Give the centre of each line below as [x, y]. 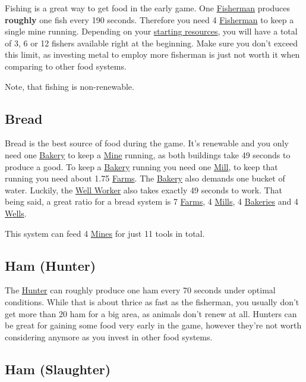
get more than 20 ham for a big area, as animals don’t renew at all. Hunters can [151, 313]
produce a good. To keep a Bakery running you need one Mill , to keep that [141, 166]
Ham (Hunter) [51, 265]
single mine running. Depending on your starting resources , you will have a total [151, 31]
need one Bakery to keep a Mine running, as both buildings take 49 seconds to [148, 154]
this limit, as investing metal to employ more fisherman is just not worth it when [152, 54]
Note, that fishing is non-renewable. [70, 86]
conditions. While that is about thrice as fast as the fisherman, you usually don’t [152, 301]
